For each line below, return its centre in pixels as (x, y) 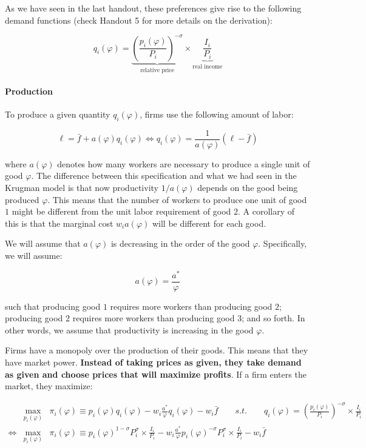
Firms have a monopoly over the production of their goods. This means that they (157, 350)
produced (22, 199)
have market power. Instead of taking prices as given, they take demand (153, 362)
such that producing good (53, 306)
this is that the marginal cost (59, 223)
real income (208, 66)
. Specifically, (283, 243)
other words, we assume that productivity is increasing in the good (129, 329)
